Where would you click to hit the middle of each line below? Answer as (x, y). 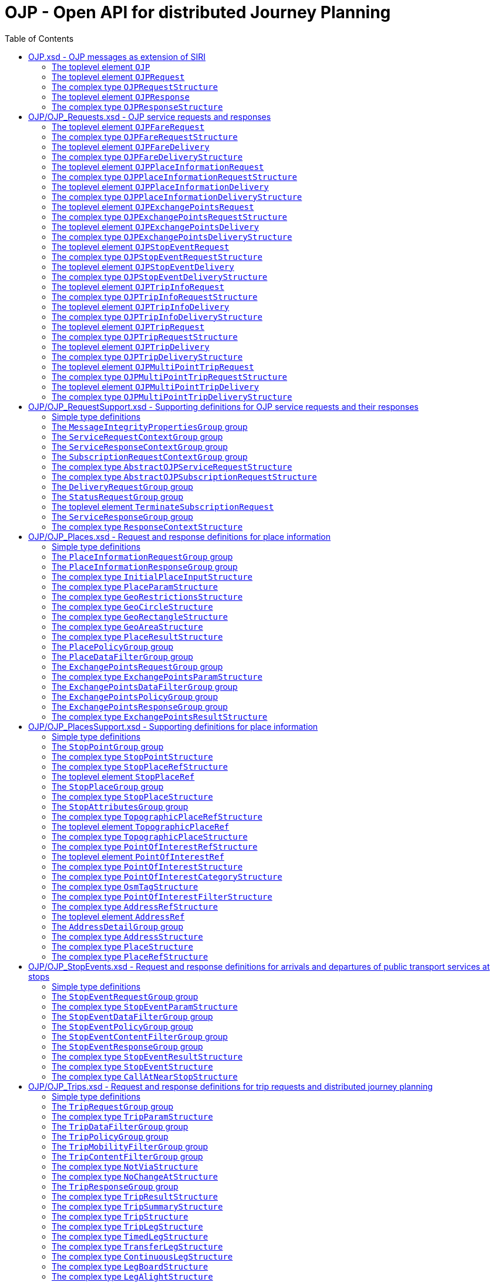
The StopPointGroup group (108, 746)
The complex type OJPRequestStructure (135, 86)
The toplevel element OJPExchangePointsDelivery (155, 226)
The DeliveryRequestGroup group (122, 486)
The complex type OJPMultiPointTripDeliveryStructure (172, 396)
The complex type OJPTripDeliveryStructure (147, 356)
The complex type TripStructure (120, 1216)
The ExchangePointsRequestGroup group (137, 666)
